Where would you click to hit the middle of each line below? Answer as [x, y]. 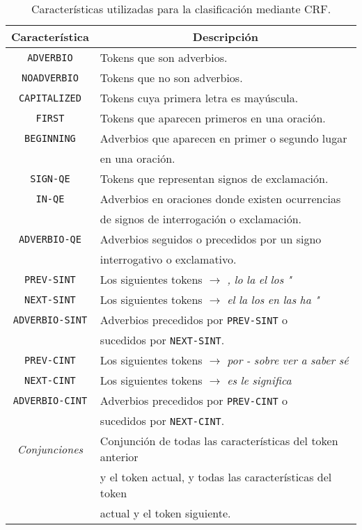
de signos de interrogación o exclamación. [200, 219]
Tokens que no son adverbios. [171, 78]
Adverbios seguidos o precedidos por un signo [211, 239]
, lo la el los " [260, 279]
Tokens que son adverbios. [164, 57]
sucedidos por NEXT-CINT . [162, 420]
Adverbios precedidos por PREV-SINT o [194, 320]
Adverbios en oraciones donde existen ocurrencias [220, 199]
